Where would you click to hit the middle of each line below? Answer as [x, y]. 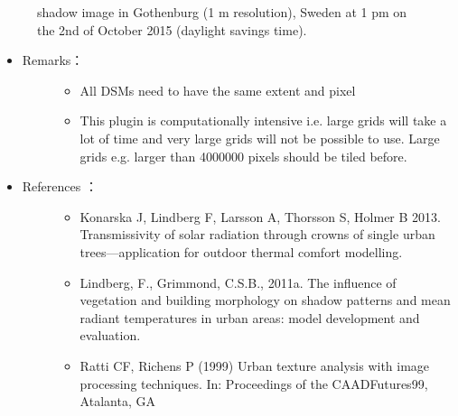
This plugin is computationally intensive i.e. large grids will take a [263, 120]
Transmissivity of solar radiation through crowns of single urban [257, 234]
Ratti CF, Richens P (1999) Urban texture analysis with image [255, 365]
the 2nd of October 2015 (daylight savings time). [172, 29]
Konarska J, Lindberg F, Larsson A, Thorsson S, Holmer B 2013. [260, 216]
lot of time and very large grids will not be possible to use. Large [260, 138]
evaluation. [110, 335]
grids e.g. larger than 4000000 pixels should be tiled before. [243, 156]
